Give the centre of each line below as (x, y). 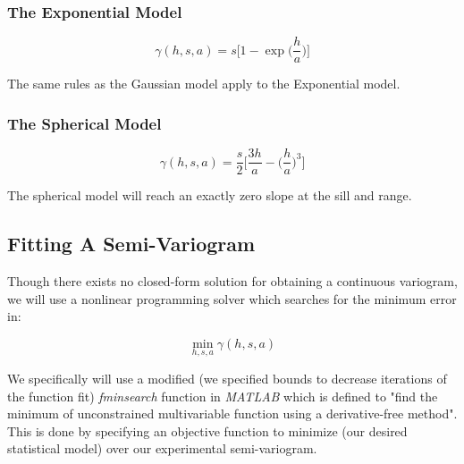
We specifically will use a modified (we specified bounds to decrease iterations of (227, 378)
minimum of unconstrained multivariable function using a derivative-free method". (232, 413)
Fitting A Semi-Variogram (131, 244)
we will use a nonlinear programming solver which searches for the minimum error (232, 298)
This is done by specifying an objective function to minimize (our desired (207, 430)
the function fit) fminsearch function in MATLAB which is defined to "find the (223, 396)
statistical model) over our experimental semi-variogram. (162, 448)
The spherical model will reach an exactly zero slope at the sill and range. (210, 195)
